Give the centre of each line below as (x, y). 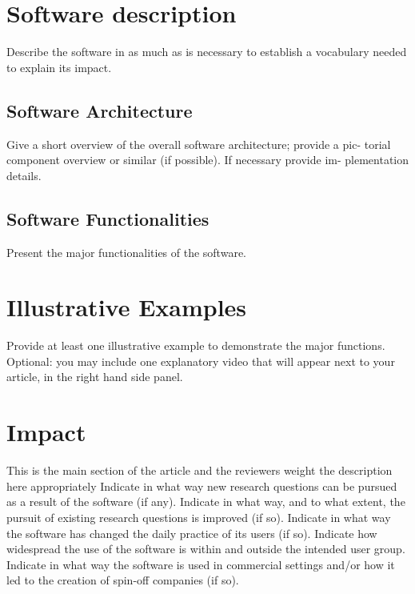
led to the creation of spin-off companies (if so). (123, 580)
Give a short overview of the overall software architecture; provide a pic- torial (199, 144)
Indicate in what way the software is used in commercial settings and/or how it (201, 564)
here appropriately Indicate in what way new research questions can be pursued (202, 486)
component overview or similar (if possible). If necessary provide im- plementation (208, 160)
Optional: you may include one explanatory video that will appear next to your (201, 361)
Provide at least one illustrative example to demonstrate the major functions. (196, 345)
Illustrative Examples (127, 307)
